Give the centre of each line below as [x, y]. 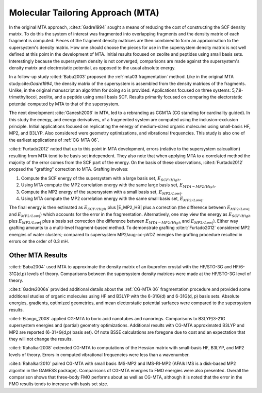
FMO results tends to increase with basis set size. [59, 384]
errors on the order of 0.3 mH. [39, 241]
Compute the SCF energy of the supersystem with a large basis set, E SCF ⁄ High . [101, 179]
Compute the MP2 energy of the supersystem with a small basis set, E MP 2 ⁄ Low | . [102, 192]
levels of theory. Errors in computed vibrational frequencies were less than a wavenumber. [99, 355]
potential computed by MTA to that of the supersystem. [64, 104]
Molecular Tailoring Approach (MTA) [84, 13]
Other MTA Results [38, 255]
